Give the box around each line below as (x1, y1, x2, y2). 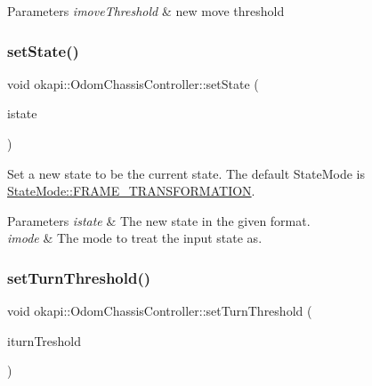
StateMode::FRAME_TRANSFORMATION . (7, 181, 255, 200)
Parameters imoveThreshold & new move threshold (7, 2, 285, 20)
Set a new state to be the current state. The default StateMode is (7, 164, 365, 182)
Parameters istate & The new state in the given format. (7, 211, 311, 229)
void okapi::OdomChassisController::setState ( (7, 74, 259, 92)
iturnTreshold (7, 331, 82, 350)
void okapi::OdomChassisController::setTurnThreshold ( (7, 302, 312, 320)
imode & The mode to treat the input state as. (7, 229, 263, 247)
